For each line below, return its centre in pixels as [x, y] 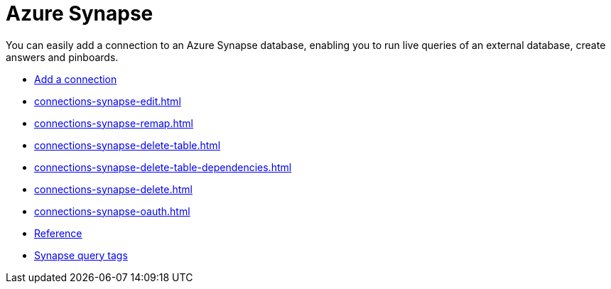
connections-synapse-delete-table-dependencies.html [163, 167]
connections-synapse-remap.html [114, 123]
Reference [58, 233]
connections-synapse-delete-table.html [128, 145]
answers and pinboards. [62, 57]
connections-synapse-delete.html [113, 189]
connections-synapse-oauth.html [112, 211]
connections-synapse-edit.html [108, 101]
